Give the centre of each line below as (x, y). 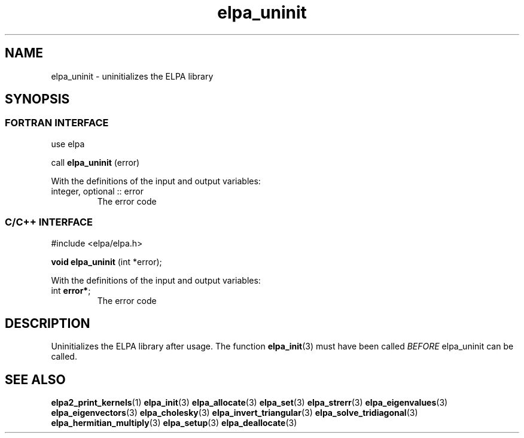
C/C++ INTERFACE (49, 222)
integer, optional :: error (97, 191)
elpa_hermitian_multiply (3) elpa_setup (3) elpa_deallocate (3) (174, 423)
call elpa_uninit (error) (95, 162)
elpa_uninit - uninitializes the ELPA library (132, 76)
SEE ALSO (35, 379)
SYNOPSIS (37, 99)
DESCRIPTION (48, 323)
